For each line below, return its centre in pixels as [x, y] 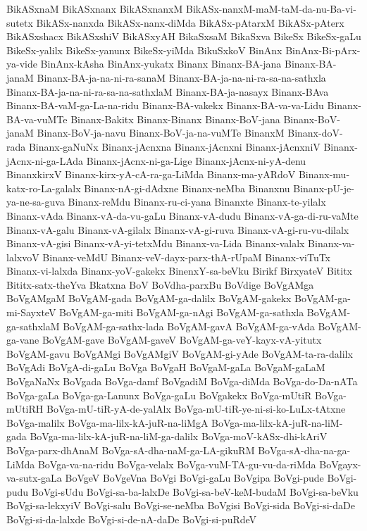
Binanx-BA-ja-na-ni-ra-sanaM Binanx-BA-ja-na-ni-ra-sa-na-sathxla [181, 77]
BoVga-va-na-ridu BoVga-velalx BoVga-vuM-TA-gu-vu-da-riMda [177, 464]
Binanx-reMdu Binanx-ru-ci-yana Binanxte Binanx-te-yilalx [197, 202]
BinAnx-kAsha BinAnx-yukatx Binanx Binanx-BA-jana [161, 64]
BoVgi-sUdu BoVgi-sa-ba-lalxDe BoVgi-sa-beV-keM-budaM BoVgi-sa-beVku [195, 491]
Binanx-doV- [315, 133]
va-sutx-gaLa [34, 478]
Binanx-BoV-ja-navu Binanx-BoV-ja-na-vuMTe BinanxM [161, 133]
